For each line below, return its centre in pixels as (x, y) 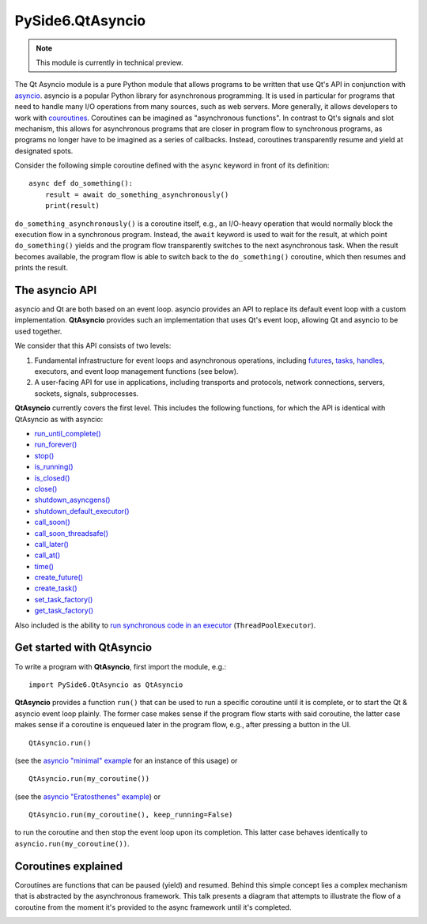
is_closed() (52, 477)
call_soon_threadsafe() (72, 533)
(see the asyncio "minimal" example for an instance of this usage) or (126, 760)
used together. (38, 331)
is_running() (54, 467)
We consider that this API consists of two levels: (93, 346)
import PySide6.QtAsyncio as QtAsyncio (106, 685)
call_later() (51, 544)
